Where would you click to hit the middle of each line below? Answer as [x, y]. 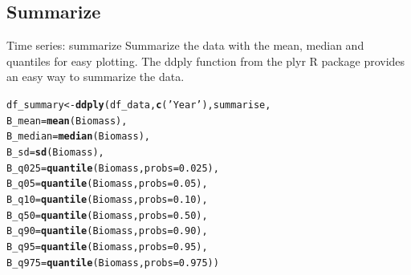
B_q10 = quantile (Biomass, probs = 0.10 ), [107, 199]
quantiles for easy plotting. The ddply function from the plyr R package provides [206, 61]
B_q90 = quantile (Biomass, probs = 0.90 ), [107, 231]
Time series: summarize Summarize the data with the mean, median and [185, 45]
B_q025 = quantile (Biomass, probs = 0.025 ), [113, 168]
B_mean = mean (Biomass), [67, 121]
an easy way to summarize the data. [96, 77]
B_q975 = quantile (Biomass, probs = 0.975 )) [113, 263]
